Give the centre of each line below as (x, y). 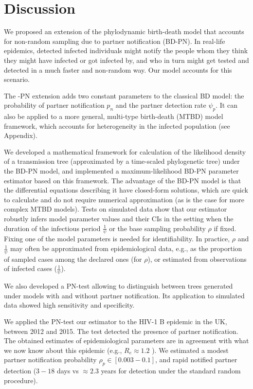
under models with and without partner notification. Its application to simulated (124, 295)
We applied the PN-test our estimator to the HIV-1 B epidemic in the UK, (116, 321)
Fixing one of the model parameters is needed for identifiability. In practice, (117, 239)
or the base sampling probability (157, 228)
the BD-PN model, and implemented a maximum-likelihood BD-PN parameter (121, 171)
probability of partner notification (54, 105)
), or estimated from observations (197, 259)
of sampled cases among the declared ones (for (73, 259)
